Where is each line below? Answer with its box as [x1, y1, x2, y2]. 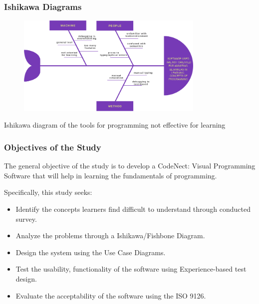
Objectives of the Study [4, 141, 101, 153]
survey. [15, 213, 37, 224]
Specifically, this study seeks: [4, 187, 92, 197]
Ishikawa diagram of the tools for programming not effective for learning [4, 120, 226, 130]
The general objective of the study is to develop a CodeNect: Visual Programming [4, 160, 256, 171]
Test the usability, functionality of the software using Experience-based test [15, 264, 247, 274]
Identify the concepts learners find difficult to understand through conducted [15, 203, 251, 214]
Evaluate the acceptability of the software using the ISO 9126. [15, 290, 206, 301]
